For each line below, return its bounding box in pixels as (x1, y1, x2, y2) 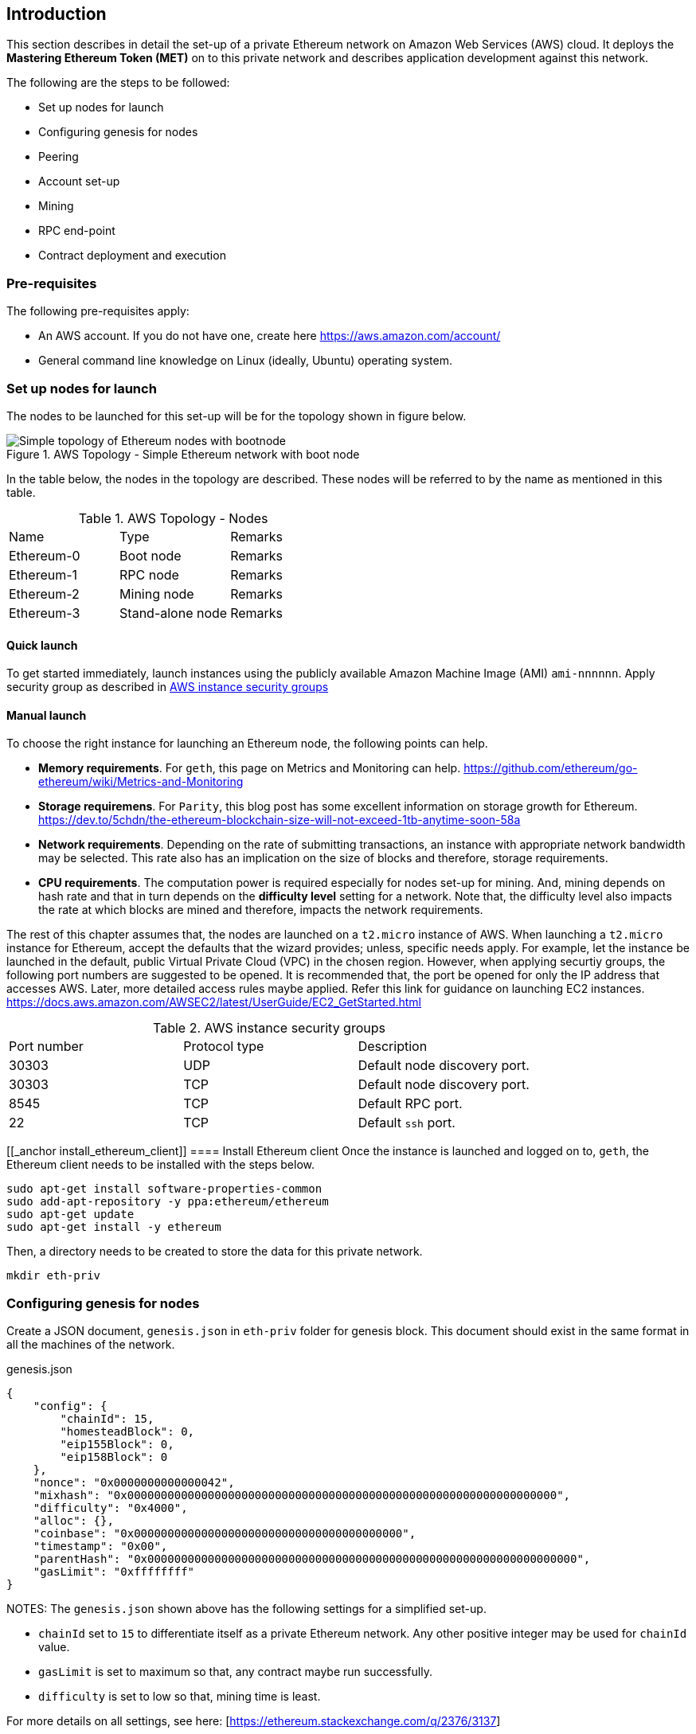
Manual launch (6, 708, 87, 722)
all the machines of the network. (6, 1338, 175, 1352)
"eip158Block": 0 (60, 1451, 168, 1464)
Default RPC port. (358, 1095, 463, 1112)
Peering (38, 150, 79, 164)
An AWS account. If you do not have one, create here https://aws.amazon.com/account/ (38, 329, 501, 343)
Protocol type (183, 1038, 264, 1055)
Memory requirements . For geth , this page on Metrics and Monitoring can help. (38, 761, 461, 775)
